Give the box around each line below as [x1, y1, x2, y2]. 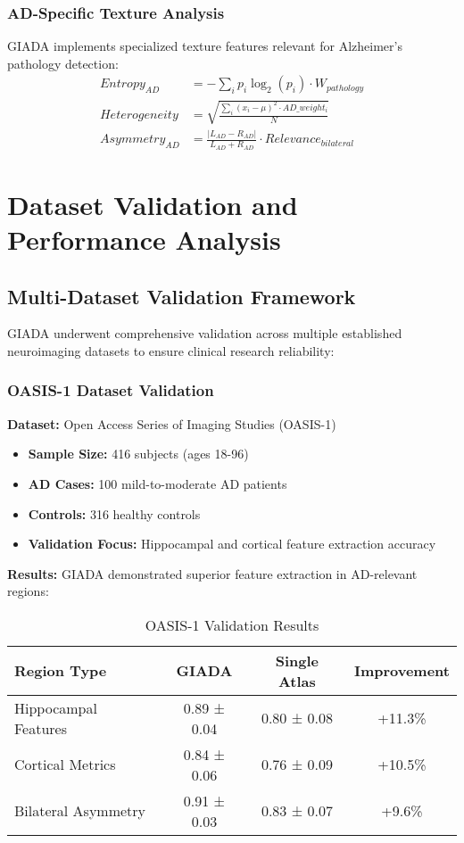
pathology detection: [7, 54, 119, 72]
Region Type [14, 660, 107, 682]
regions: [7, 582, 49, 600]
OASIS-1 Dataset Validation [7, 379, 214, 401]
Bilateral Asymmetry [14, 800, 146, 822]
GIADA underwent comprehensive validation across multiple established [7, 324, 402, 343]
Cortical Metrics [14, 754, 116, 775]
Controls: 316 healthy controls [28, 504, 201, 523]
